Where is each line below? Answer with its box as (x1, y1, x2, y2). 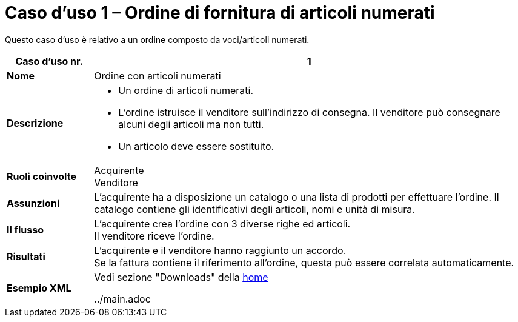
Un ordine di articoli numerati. (118, 84, 253, 96)
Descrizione (7, 116, 64, 129)
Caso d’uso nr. (15, 55, 83, 67)
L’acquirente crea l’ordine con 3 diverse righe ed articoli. (94, 217, 351, 230)
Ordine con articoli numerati (94, 69, 221, 82)
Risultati (7, 250, 45, 263)
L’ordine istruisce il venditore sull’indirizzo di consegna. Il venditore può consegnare (118, 106, 500, 118)
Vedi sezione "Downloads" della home (94, 270, 268, 283)
